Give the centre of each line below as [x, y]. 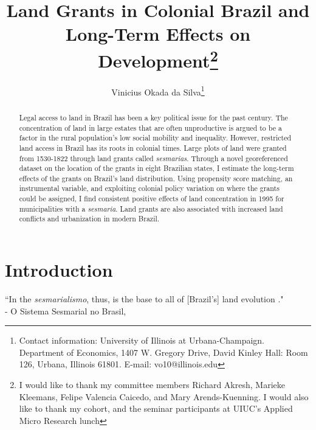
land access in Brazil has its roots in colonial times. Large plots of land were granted [153, 147]
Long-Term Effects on [158, 34]
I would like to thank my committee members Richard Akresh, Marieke [152, 384]
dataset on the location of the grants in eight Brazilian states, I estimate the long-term [156, 168]
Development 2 [158, 59]
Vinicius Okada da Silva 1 [158, 91]
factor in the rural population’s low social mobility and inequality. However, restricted [155, 138]
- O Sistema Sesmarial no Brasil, [66, 310]
